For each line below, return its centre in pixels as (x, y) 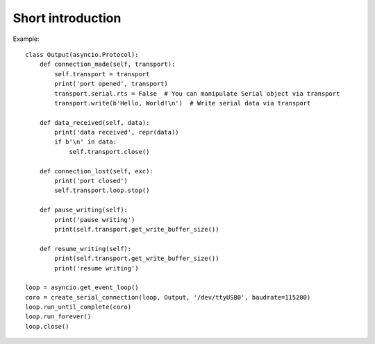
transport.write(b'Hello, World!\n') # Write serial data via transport (183, 103)
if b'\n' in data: (86, 142)
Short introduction (67, 18)
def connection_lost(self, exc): (97, 171)
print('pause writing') (95, 220)
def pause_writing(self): (84, 210)
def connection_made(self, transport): (107, 64)
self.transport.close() (109, 152)
